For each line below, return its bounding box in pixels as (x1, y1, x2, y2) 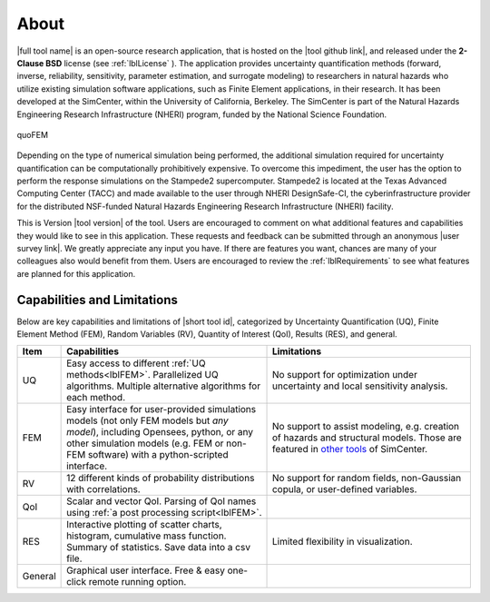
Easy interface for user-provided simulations (66, 403, 257, 416)
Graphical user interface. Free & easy (66, 564, 226, 577)
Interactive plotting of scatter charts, (66, 518, 222, 531)
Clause (16, 57, 44, 68)
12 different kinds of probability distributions (66, 472, 255, 485)
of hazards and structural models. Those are (271, 431, 462, 444)
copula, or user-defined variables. (271, 483, 417, 496)
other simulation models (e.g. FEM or (66, 437, 224, 449)
